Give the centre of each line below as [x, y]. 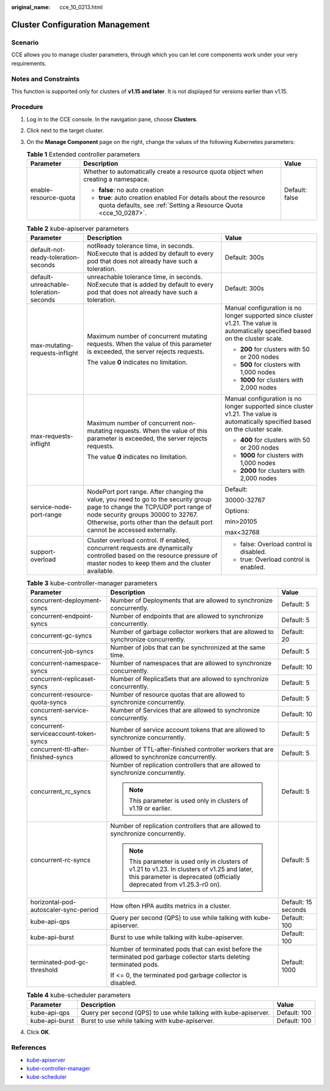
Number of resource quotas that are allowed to [178, 695]
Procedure [27, 107]
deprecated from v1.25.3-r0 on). [175, 885]
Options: [237, 510]
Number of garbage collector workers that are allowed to [192, 632]
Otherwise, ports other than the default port [150, 522]
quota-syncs [49, 703]
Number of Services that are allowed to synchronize [185, 711]
